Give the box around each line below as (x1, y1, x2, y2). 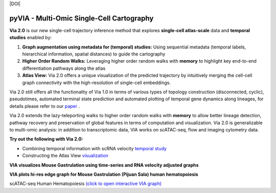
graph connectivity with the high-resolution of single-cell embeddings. (22, 79, 171, 86)
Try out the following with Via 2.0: (9, 136, 83, 142)
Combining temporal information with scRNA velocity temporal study (22, 145, 167, 151)
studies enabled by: (9, 35, 52, 41)
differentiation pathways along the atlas (22, 65, 106, 71)
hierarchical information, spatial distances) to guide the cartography (22, 51, 166, 57)
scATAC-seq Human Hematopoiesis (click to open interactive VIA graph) (9, 181, 162, 187)
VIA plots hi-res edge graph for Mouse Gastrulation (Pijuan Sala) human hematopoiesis (9, 171, 199, 177)
